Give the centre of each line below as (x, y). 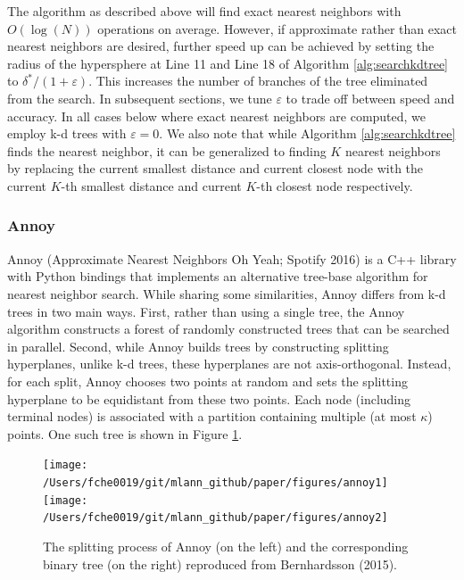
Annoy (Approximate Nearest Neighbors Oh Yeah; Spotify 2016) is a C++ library (232, 258)
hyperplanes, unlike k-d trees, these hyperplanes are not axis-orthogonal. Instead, (229, 364)
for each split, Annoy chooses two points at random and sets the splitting (207, 381)
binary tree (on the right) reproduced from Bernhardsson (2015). (220, 563)
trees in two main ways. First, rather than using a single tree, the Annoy (206, 311)
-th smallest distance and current (151, 185)
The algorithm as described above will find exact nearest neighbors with (204, 11)
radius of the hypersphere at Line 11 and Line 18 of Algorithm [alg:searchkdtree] (228, 63)
